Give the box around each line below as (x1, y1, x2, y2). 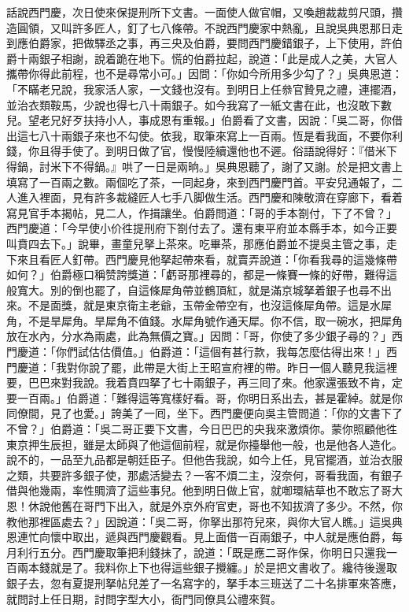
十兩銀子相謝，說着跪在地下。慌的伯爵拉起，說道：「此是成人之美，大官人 (17, 50, 397, 66)
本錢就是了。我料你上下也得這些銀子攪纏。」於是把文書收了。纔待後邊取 (28, 559, 397, 576)
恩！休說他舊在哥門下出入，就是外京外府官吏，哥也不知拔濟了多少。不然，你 (6, 498, 403, 514)
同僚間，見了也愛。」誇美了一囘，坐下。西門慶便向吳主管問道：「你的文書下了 (6, 405, 403, 421)
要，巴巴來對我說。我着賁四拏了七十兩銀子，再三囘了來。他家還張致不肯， (6, 374, 392, 391)
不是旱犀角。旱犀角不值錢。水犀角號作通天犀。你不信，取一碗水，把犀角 (28, 312, 403, 328)
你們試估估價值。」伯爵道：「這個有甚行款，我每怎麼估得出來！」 (55, 343, 386, 360)
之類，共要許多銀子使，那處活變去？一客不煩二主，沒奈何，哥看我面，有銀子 (6, 466, 403, 483)
